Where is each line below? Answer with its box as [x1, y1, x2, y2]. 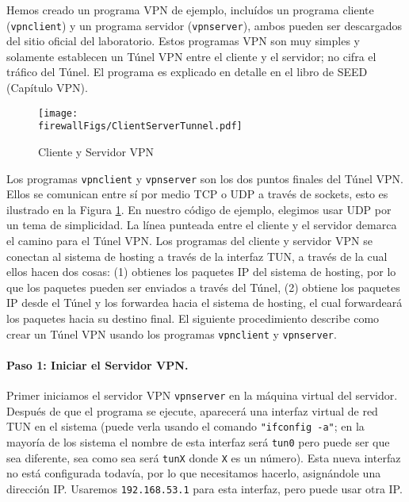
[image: [38, 107, 78, 119]
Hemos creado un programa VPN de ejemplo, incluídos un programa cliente [6, 2, 374, 17]
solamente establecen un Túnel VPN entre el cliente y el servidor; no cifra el [6, 48, 377, 64]
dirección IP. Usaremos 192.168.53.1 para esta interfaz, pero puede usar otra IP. [6, 480, 403, 496]
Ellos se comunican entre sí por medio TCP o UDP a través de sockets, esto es [6, 186, 388, 202]
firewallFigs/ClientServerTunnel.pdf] [38, 121, 243, 132]
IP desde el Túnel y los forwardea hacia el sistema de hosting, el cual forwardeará [6, 294, 403, 311]
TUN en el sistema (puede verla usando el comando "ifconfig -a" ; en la [6, 418, 365, 435]
